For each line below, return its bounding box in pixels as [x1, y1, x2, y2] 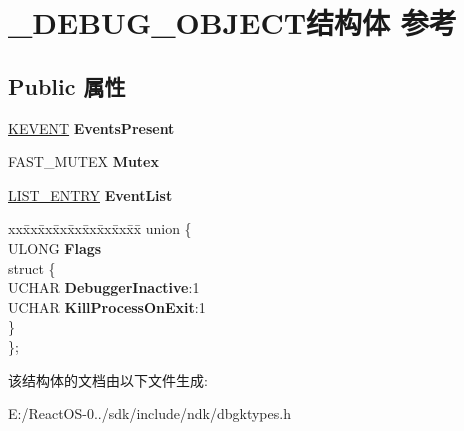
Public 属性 [8, 70, 126, 101]
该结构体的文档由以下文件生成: [8, 369, 208, 390]
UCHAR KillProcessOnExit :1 [8, 296, 206, 317]
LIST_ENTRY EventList [8, 184, 173, 205]
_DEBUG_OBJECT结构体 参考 [8, 2, 457, 43]
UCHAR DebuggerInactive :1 [8, 277, 200, 298]
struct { [8, 257, 56, 278]
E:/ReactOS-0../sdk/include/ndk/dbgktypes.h [8, 403, 291, 424]
